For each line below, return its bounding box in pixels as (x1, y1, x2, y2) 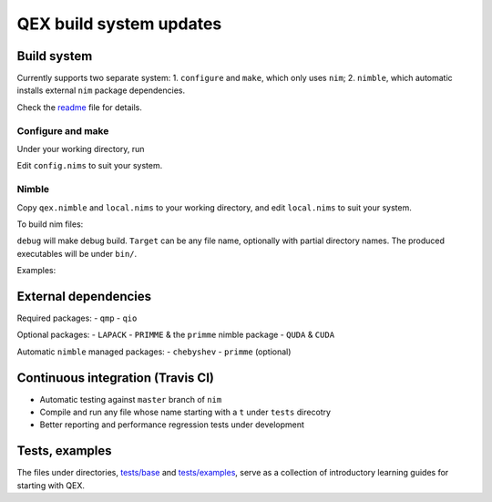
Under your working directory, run (16, 143, 145, 154)
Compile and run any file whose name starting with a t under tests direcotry (39, 406, 332, 418)
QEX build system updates (16, 14, 222, 34)
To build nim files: (16, 219, 84, 230)
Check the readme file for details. (16, 101, 143, 113)
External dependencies (16, 288, 152, 304)
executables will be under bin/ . (16, 248, 138, 259)
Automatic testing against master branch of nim (39, 394, 222, 405)
